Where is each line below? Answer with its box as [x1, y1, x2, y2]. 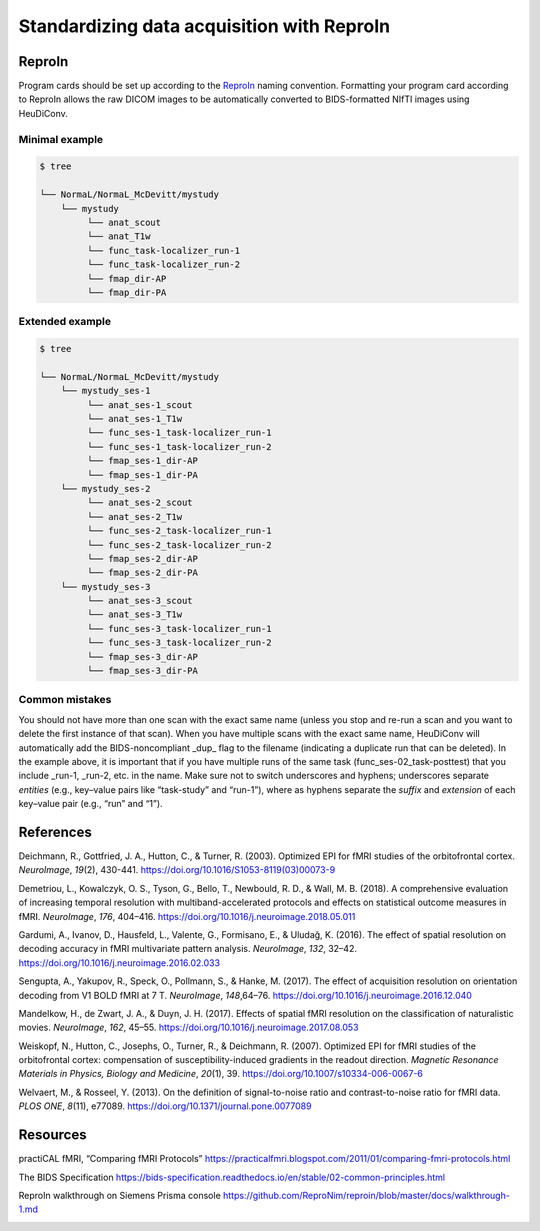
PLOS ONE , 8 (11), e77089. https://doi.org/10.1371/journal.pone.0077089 [18, 1100, 312, 1112]
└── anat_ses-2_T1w [86, 511, 183, 522]
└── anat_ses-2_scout [86, 497, 194, 509]
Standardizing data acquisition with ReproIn [18, 15, 390, 37]
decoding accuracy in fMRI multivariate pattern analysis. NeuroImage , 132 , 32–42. [18, 943, 357, 955]
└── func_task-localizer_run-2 [86, 259, 240, 270]
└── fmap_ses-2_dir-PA [86, 567, 199, 579]
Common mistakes [18, 693, 112, 707]
